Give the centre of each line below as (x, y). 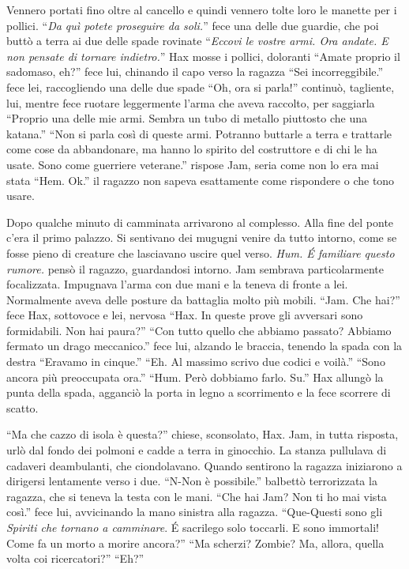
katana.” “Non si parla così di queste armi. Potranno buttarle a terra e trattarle (199, 133)
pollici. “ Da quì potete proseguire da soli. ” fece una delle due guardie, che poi (193, 25)
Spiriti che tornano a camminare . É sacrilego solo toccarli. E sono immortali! (193, 527)
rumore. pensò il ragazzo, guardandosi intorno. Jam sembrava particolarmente (195, 268)
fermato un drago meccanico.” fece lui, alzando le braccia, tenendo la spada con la (204, 346)
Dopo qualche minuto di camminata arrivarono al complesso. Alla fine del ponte (200, 222)
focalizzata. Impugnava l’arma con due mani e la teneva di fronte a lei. (177, 284)
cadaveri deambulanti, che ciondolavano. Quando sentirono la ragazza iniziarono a (204, 465)
